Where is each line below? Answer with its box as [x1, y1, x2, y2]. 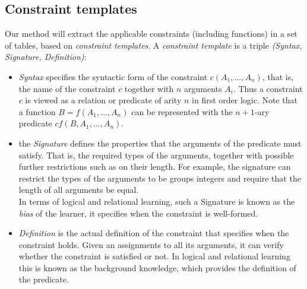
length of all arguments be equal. [18, 183, 139, 196]
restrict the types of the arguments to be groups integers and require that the [18, 172, 301, 184]
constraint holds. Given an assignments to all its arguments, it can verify [18, 238, 284, 250]
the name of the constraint [18, 82, 116, 94]
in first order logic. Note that [192, 94, 297, 106]
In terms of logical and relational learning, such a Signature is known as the [18, 195, 295, 207]
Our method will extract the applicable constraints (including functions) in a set [5, 27, 297, 40]
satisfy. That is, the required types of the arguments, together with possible [18, 148, 294, 161]
